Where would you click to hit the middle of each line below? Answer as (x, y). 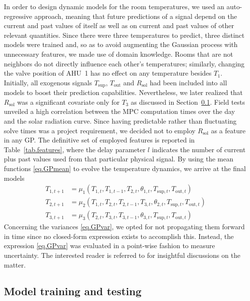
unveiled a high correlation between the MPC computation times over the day (119, 111)
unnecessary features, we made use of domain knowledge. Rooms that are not (118, 54)
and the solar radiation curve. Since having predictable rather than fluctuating (120, 120)
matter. (15, 264)
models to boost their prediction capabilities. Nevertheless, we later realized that (124, 92)
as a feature (228, 130)
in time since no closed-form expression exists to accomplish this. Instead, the (119, 236)
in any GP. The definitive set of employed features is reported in (99, 140)
